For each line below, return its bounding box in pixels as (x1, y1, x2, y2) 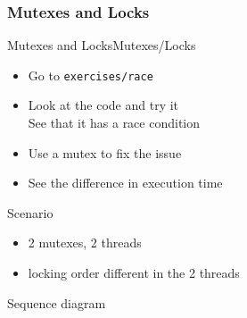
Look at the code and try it (28, 96, 179, 114)
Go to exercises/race (28, 65, 153, 84)
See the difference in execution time (28, 173, 223, 192)
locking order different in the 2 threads (28, 264, 240, 282)
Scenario (7, 203, 54, 222)
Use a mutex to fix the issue (28, 143, 182, 162)
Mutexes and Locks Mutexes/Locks (7, 36, 196, 54)
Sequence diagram (7, 293, 106, 312)
